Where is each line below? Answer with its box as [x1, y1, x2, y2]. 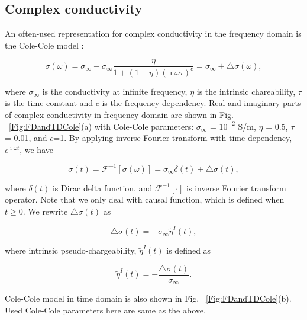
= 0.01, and [5, 132, 47, 144]
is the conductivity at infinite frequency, [42, 85, 188, 97]
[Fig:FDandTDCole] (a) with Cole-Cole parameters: [9, 120, 194, 132]
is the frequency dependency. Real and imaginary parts [102, 97, 302, 109]
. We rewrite [22, 205, 68, 217]
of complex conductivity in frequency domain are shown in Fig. [5, 108, 234, 120]
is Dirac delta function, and [52, 181, 153, 194]
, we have [20, 143, 53, 155]
